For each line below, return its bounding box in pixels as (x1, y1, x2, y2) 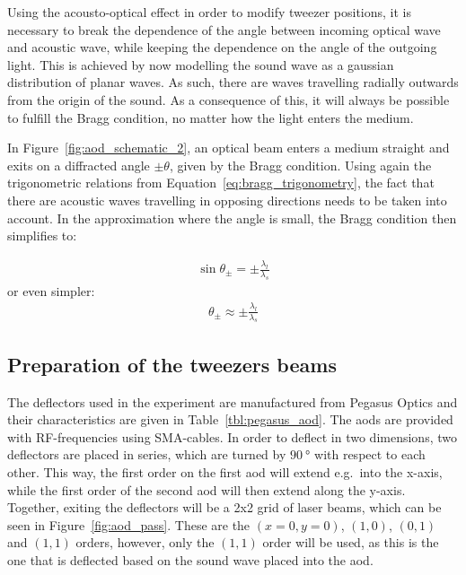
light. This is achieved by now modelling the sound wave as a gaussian (7, 55, 394, 74)
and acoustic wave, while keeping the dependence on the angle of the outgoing (7, 38, 437, 57)
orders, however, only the (75, 533, 215, 552)
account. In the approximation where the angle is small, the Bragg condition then (7, 208, 457, 227)
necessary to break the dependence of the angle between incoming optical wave (7, 20, 441, 39)
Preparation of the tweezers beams (7, 350, 337, 378)
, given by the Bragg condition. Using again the (169, 155, 432, 174)
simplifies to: (7, 226, 77, 245)
